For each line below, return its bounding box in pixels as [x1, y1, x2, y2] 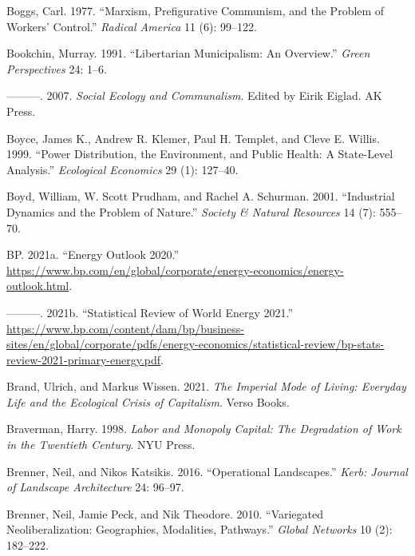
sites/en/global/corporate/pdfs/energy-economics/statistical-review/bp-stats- [6, 336, 385, 352]
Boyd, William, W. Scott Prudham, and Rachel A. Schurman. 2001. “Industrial [6, 188, 395, 205]
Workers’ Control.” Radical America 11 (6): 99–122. [6, 18, 257, 34]
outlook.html [6, 277, 69, 294]
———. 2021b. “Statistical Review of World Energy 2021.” [6, 304, 294, 320]
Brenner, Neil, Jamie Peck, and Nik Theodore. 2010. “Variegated [6, 505, 324, 522]
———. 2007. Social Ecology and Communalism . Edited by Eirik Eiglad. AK [6, 87, 382, 104]
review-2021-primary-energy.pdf [6, 351, 161, 367]
